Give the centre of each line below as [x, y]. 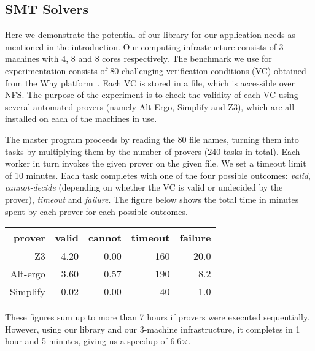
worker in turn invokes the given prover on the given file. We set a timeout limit [156, 163]
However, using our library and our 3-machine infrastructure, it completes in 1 [153, 329]
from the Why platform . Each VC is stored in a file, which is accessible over [150, 82]
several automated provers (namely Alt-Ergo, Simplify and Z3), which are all [150, 106]
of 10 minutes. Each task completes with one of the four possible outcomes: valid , [158, 175]
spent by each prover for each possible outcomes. [96, 211]
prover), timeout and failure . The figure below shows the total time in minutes [152, 199]
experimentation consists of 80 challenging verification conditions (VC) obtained [156, 70]
